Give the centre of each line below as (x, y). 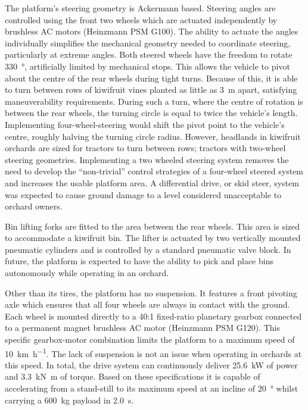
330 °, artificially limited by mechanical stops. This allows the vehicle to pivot (147, 66)
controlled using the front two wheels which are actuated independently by (141, 19)
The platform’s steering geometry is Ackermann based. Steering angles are (140, 8)
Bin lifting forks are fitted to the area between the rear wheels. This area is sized (153, 226)
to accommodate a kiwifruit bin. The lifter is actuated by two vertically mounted (153, 238)
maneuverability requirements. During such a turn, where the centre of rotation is (154, 101)
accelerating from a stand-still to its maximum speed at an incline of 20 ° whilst (152, 388)
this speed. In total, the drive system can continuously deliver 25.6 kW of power (151, 364)
